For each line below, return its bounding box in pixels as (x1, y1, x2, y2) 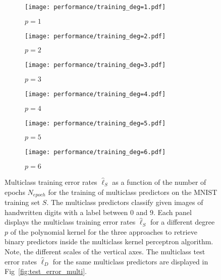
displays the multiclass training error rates (5, 217, 136, 227)
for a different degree (150, 217, 215, 227)
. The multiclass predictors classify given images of (46, 196, 203, 207)
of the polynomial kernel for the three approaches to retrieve (10, 226, 197, 237)
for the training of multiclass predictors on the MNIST (48, 186, 217, 197)
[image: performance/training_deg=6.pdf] (25, 149, 166, 156)
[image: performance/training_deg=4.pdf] (25, 90, 166, 98)
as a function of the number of (112, 176, 206, 187)
